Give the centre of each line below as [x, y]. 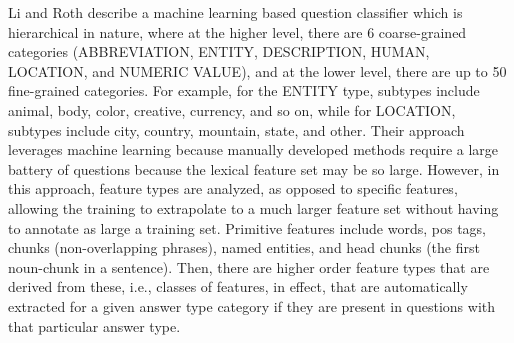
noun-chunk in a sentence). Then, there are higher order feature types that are [249, 266]
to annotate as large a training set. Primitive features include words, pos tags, [247, 227]
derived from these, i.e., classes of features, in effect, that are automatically [238, 286]
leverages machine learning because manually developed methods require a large [253, 149]
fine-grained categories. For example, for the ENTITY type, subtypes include [244, 90]
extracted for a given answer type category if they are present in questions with [252, 305]
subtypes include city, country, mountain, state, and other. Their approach [236, 129]
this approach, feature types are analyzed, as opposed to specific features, [233, 188]
